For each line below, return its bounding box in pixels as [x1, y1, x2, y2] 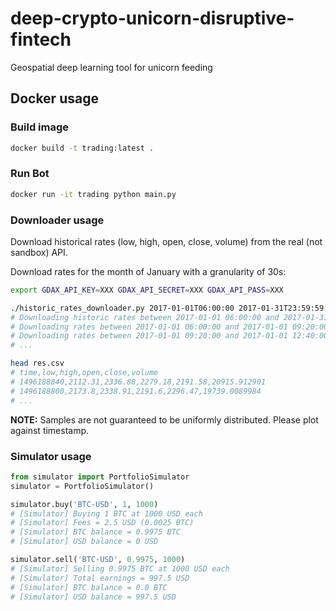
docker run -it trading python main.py [10, 189, 177, 199]
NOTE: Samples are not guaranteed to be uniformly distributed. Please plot [10, 413, 319, 426]
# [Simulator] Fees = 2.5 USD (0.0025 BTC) [10, 518, 195, 528]
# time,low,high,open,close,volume [10, 368, 159, 378]
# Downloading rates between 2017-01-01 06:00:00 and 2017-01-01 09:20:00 [10, 322, 329, 332]
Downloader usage [10, 213, 105, 227]
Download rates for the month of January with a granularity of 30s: [10, 265, 287, 277]
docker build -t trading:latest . [10, 143, 155, 153]
